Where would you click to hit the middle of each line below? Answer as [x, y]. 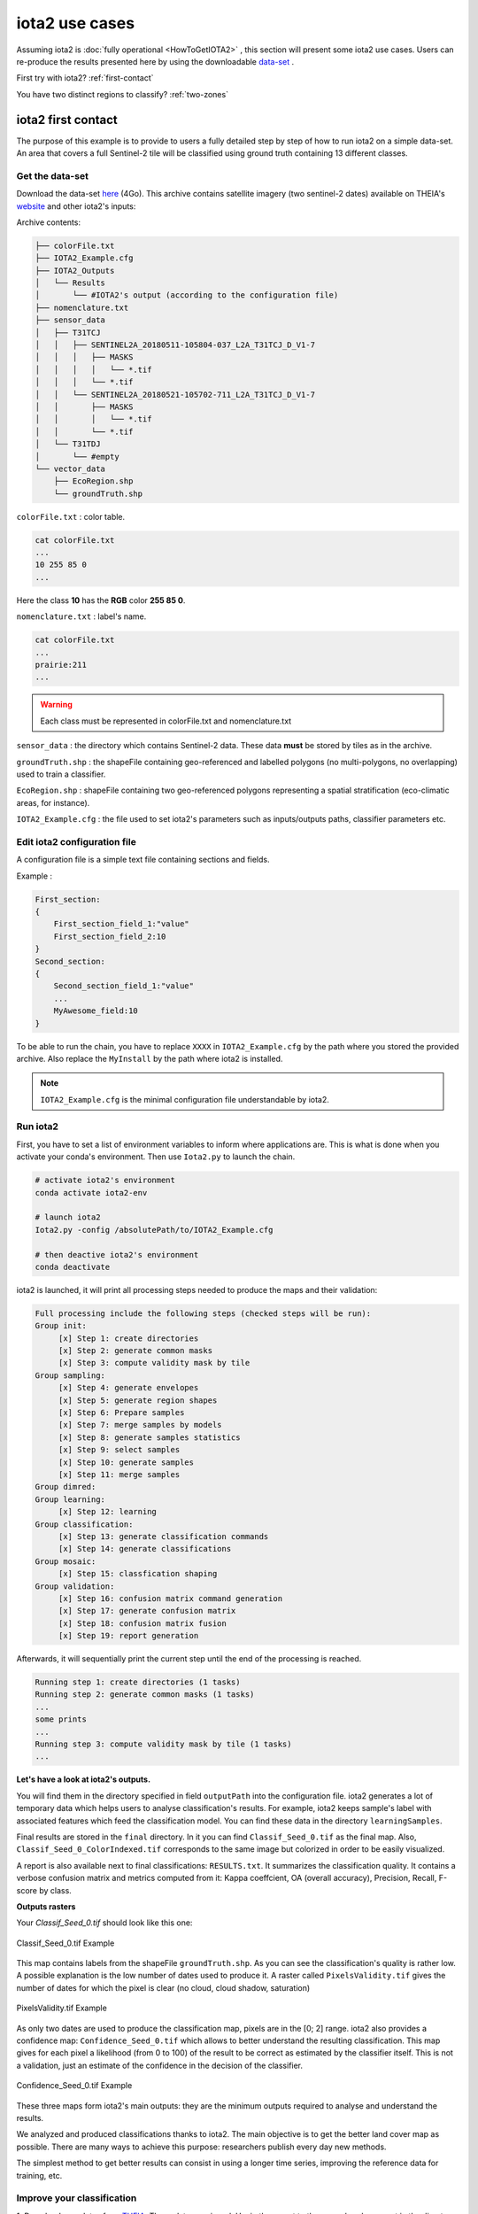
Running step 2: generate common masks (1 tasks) [145, 1695]
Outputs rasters [46, 1906]
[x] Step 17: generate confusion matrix [147, 1611]
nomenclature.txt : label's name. [81, 616]
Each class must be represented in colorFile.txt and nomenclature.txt [166, 721]
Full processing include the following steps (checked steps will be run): [203, 1313]
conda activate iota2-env [91, 1192]
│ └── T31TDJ [68, 444]
